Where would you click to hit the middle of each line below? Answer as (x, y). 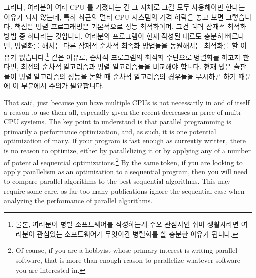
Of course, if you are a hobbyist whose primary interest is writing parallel (127, 250)
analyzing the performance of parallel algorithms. (78, 200)
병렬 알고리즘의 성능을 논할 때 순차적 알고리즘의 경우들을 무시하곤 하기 (128, 76)
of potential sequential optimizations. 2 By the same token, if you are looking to (123, 161)
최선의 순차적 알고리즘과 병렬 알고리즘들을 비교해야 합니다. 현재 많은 (126, 67)
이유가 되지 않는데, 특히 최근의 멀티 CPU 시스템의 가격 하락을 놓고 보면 (114, 16)
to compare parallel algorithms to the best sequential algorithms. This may (117, 181)
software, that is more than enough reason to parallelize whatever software (128, 260)
